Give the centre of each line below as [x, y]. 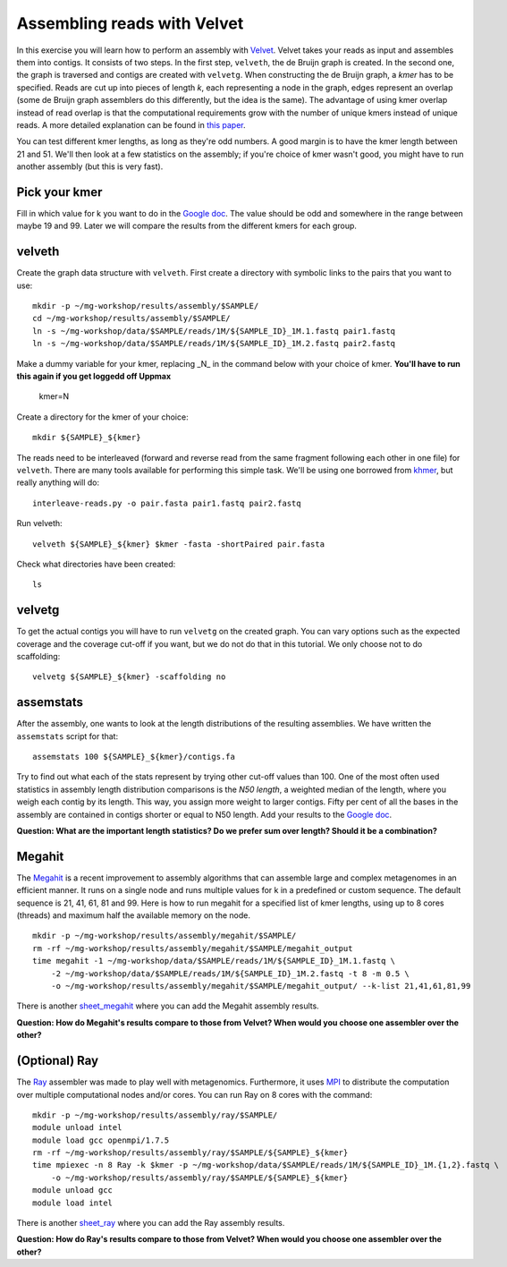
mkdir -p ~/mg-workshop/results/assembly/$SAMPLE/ [146, 306]
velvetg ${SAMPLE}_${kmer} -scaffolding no [129, 677]
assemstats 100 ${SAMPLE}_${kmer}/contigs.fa [134, 757]
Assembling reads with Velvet [130, 23]
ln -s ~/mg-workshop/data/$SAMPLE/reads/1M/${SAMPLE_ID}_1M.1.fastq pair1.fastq [214, 331]
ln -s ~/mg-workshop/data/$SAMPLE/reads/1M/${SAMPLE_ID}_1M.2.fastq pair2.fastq [214, 344]
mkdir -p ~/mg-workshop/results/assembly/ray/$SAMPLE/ [155, 1115]
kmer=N [54, 396]
